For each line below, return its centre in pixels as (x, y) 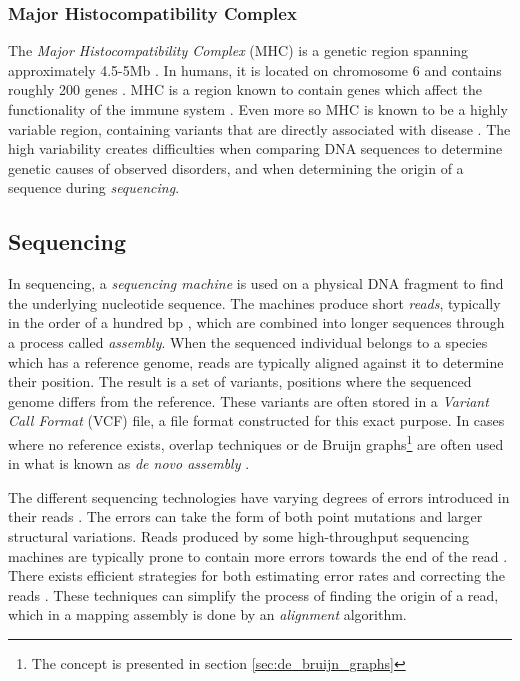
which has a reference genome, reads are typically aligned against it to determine (256, 361)
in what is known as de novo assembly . (129, 463)
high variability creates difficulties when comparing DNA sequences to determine (255, 148)
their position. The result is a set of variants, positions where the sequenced (240, 381)
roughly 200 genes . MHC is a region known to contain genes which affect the (245, 89)
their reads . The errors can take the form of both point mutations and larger (245, 516)
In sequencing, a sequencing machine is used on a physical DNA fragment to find (256, 283)
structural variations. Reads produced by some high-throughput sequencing (238, 535)
